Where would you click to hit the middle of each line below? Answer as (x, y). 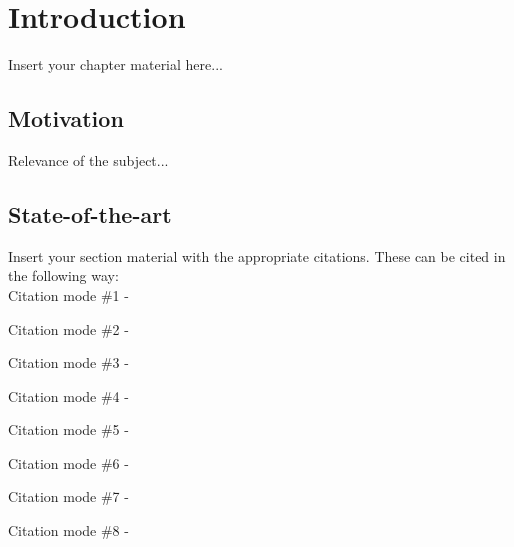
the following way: (63, 275)
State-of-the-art (90, 213)
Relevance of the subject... (88, 159)
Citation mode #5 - (68, 429)
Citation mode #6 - (68, 462)
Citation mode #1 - (68, 294)
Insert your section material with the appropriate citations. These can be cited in (257, 255)
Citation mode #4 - (68, 395)
